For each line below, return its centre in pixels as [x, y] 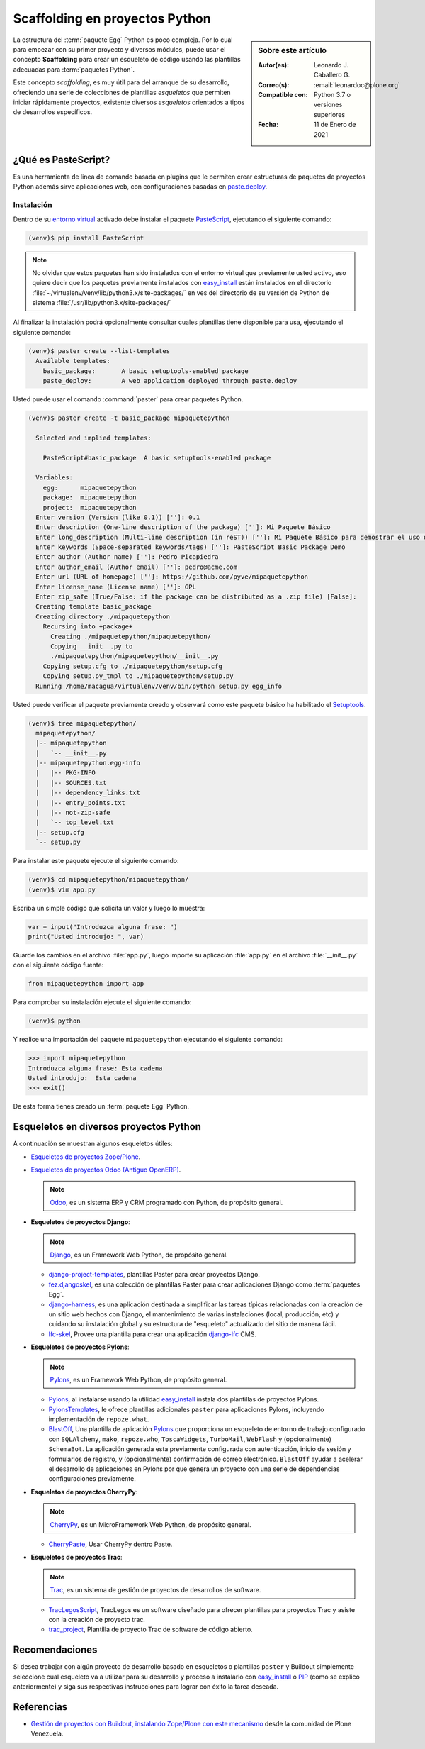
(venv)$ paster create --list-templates [99, 351]
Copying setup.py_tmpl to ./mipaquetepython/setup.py [138, 676]
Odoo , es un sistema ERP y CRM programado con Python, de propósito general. [166, 1202]
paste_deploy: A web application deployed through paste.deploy [170, 381]
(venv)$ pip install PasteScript [86, 238]
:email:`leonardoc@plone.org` [357, 84]
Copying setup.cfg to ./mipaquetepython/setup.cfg [132, 666]
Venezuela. [47, 1733]
